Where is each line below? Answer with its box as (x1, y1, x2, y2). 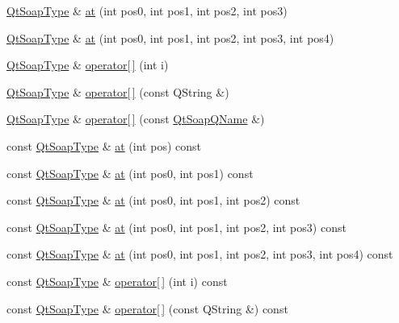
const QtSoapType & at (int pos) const (6, 137, 201, 154)
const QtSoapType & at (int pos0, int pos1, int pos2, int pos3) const (6, 218, 346, 235)
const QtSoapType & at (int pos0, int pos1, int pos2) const (6, 192, 300, 209)
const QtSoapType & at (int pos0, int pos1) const (6, 164, 254, 181)
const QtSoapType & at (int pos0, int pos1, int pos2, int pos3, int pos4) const (6, 246, 393, 263)
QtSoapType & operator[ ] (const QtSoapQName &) (6, 110, 265, 127)
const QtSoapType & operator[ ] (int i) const (6, 272, 228, 289)
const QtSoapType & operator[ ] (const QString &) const (6, 300, 288, 317)
